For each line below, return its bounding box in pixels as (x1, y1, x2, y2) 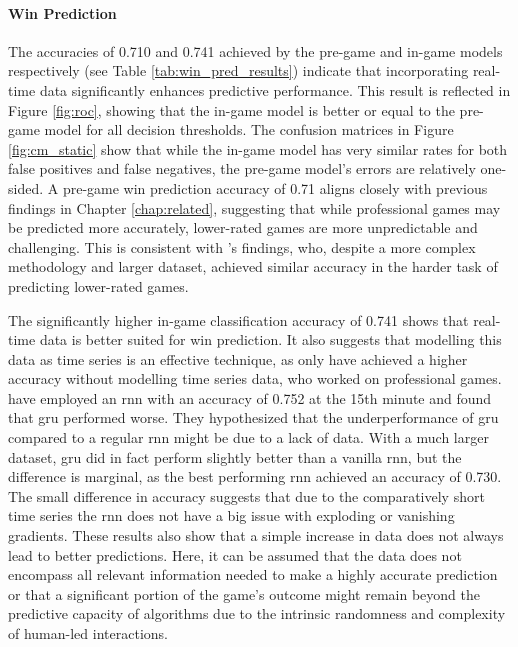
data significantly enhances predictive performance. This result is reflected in (39, 79, 511, 100)
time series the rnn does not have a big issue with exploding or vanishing (8, 505, 455, 526)
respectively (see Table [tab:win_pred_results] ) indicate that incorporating (8, 60, 469, 81)
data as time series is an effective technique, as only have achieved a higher (8, 348, 468, 369)
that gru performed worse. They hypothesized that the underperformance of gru (8, 407, 499, 428)
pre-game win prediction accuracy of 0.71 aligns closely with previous (62, 177, 488, 198)
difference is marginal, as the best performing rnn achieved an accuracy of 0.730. (8, 466, 502, 487)
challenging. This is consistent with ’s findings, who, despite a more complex (8, 236, 476, 257)
